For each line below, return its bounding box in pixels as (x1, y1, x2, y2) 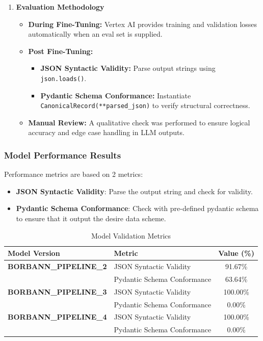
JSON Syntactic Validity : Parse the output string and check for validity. (16, 186, 253, 196)
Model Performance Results (4, 148, 121, 161)
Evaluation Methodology (16, 2, 104, 12)
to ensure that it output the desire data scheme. (16, 213, 166, 224)
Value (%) (218, 248, 255, 258)
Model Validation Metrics (91, 230, 171, 241)
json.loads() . (40, 72, 87, 83)
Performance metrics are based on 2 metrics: (4, 169, 143, 179)
